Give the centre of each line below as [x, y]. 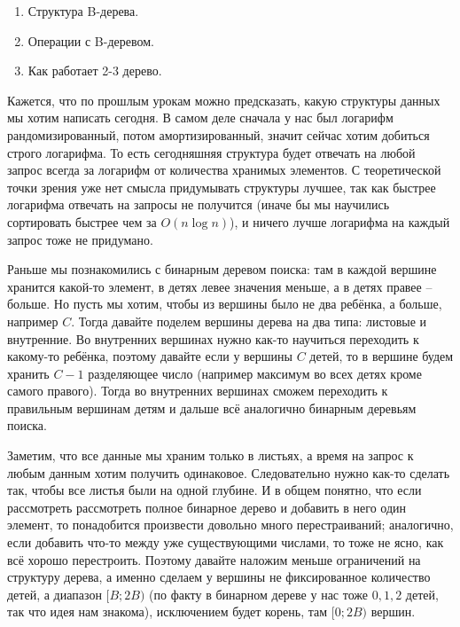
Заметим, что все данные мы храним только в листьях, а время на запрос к [211, 455]
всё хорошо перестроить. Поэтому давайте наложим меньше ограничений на [214, 559]
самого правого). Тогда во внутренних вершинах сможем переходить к [198, 391]
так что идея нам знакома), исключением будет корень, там [168, 611]
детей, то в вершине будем [382, 356]
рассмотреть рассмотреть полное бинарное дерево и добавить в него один [207, 507]
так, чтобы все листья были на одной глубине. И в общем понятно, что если [214, 490]
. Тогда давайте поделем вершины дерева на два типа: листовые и [249, 321]
